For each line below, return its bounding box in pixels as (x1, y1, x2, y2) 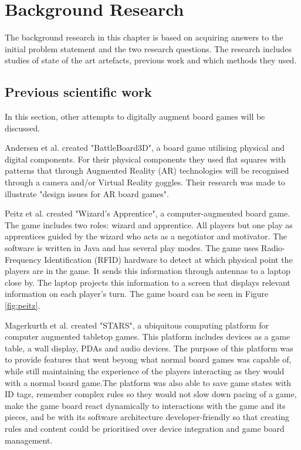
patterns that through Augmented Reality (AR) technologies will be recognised (5, 164, 289, 177)
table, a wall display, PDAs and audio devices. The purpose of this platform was (5, 341, 293, 354)
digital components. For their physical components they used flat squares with (5, 153, 286, 165)
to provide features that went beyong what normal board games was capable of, (5, 353, 292, 366)
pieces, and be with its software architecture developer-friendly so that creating (5, 411, 290, 423)
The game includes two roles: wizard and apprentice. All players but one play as (5, 218, 293, 231)
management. (5, 434, 53, 446)
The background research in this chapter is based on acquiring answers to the (5, 31, 283, 43)
